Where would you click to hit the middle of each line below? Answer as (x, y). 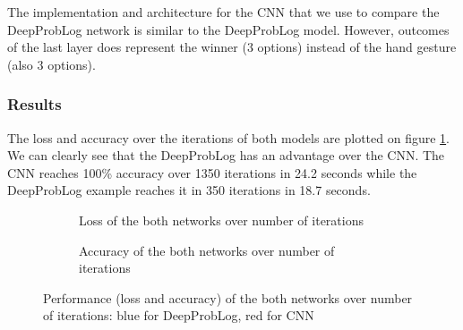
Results (34, 104)
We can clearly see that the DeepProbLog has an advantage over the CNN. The (226, 155)
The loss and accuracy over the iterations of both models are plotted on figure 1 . (229, 137)
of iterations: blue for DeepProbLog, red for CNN (179, 315)
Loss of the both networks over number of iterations (221, 220)
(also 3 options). (51, 64)
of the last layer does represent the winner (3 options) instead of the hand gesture (232, 47)
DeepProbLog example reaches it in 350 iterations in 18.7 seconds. (189, 190)
